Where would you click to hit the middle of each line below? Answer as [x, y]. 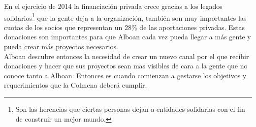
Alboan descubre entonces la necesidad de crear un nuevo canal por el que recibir [127, 56]
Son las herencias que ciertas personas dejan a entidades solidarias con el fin [130, 109]
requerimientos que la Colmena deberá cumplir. [76, 85]
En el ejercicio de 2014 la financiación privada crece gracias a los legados [113, 6]
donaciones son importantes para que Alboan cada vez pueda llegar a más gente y [128, 37]
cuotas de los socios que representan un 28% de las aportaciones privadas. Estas [125, 27]
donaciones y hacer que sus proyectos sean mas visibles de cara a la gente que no [126, 66]
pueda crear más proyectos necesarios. [61, 47]
